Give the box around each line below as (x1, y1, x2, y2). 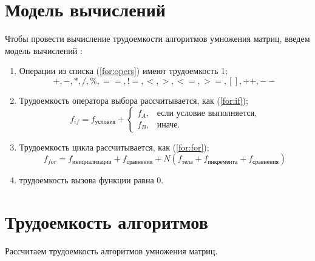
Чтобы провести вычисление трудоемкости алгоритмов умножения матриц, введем (5, 32, 310, 45)
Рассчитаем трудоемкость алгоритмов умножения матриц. (5, 244, 218, 257)
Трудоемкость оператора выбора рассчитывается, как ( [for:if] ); (19, 93, 248, 106)
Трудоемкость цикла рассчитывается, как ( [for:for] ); (19, 140, 209, 153)
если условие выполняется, (157, 109, 257, 118)
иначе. (157, 121, 180, 130)
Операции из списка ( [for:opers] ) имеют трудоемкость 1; (19, 64, 228, 77)
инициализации (72, 158, 112, 165)
